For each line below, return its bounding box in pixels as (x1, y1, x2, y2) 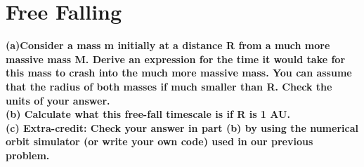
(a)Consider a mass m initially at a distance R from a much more (6, 38, 330, 53)
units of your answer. (6, 93, 110, 107)
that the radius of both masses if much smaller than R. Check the (6, 79, 332, 93)
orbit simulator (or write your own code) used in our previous (6, 134, 313, 149)
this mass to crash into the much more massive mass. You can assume (6, 65, 352, 80)
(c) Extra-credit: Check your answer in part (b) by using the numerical (6, 120, 358, 135)
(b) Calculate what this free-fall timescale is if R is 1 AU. (6, 107, 290, 121)
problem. (6, 147, 50, 162)
